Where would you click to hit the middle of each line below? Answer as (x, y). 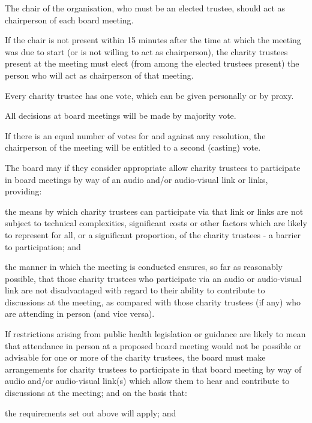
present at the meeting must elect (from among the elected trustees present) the (152, 63)
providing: (23, 191)
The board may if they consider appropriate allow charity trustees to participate (153, 167)
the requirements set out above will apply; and (91, 412)
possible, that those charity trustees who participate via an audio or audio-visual (153, 278)
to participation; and (43, 246)
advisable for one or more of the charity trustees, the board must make (135, 357)
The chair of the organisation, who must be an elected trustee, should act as (145, 8)
